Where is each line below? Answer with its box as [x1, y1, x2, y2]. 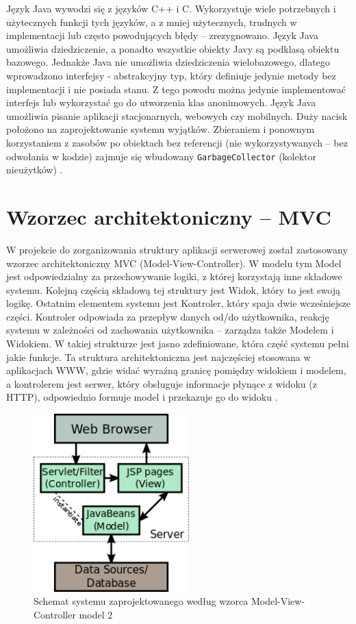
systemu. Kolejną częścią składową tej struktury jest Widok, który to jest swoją [6, 282, 341, 297]
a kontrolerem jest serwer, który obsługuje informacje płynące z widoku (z [6, 376, 317, 390]
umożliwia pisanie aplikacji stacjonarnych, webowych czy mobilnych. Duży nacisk [6, 108, 348, 123]
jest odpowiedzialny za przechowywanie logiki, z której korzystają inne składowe [6, 269, 342, 284]
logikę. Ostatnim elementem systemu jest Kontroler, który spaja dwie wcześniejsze [6, 296, 351, 310]
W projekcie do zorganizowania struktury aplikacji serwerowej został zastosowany [6, 242, 348, 256]
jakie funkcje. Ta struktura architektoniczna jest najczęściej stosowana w [6, 349, 311, 364]
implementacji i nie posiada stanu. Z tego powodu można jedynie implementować [6, 82, 346, 96]
